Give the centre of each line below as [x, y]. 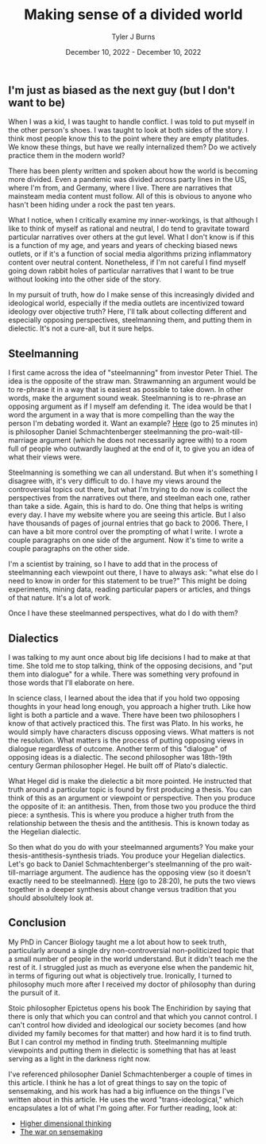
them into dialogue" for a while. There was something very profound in [124, 674]
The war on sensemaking [61, 1131]
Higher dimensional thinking [66, 1123]
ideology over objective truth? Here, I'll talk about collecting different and [127, 312]
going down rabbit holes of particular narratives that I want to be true [121, 271]
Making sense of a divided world [133, 15]
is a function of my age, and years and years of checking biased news [123, 246]
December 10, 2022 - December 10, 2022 [133, 52]
